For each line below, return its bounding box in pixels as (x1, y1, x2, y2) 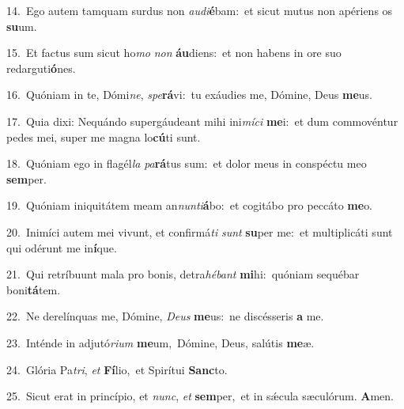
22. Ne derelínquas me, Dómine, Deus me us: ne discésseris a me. (6, 308, 324, 324)
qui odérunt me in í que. (6, 239, 117, 256)
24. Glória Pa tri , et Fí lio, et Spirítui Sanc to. (6, 361, 228, 377)
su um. (6, 17, 37, 34)
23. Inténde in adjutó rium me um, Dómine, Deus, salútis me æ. (6, 334, 315, 350)
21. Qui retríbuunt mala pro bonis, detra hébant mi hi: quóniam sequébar (6, 266, 360, 282)
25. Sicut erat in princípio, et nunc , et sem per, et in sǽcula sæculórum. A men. (6, 388, 394, 404)
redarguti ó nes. (6, 59, 76, 76)
